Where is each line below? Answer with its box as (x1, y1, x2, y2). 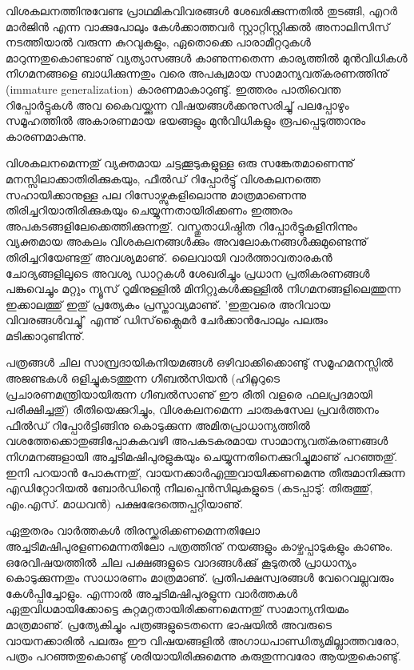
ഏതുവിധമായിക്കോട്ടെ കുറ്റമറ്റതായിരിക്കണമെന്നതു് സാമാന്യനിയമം (6, 600, 349, 617)
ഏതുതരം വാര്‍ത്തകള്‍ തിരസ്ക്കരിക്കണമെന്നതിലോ (6, 522, 261, 539)
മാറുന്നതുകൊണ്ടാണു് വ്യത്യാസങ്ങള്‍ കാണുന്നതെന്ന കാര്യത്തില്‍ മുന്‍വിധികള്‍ (6, 49, 408, 66)
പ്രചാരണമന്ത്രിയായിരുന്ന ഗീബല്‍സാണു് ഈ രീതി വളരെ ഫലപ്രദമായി (6, 385, 372, 402)
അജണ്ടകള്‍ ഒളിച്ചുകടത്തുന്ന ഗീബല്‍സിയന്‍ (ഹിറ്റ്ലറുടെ (6, 370, 280, 387)
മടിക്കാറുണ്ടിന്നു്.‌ (6, 327, 85, 343)
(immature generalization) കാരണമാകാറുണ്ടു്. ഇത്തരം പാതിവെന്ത (6, 80, 341, 97)
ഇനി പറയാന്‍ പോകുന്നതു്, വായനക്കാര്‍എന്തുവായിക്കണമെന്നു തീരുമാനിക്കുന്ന (6, 463, 405, 480)
